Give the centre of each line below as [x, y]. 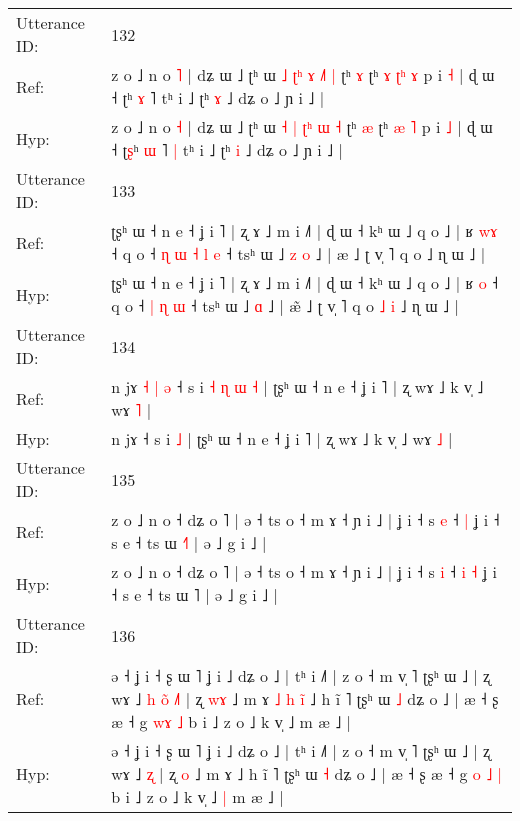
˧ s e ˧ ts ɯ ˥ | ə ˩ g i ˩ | [194, 594]
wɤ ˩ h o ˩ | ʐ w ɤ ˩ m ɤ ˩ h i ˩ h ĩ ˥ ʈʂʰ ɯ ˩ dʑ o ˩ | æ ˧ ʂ [305, 698]
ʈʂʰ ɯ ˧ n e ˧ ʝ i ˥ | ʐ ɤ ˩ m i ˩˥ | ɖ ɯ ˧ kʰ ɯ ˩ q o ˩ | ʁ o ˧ [305, 282]
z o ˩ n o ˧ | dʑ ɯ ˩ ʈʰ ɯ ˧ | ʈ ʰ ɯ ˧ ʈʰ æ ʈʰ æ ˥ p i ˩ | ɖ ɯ [302, 126]
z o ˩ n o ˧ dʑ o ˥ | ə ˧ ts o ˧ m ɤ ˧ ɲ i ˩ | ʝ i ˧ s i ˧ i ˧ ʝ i [304, 571]
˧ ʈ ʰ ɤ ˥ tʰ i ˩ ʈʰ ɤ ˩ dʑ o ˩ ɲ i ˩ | [218, 97]
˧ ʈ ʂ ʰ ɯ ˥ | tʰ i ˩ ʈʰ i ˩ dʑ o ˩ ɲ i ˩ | [227, 149]
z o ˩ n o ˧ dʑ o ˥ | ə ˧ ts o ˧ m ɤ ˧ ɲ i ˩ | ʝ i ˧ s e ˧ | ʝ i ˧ [305, 519]
